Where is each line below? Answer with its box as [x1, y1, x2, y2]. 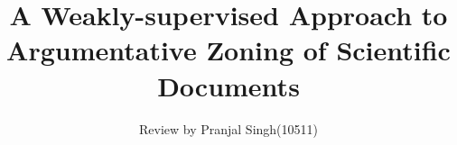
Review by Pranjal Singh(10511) [138, 119, 318, 138]
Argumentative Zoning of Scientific [6, 32, 451, 68]
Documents [157, 67, 300, 104]
